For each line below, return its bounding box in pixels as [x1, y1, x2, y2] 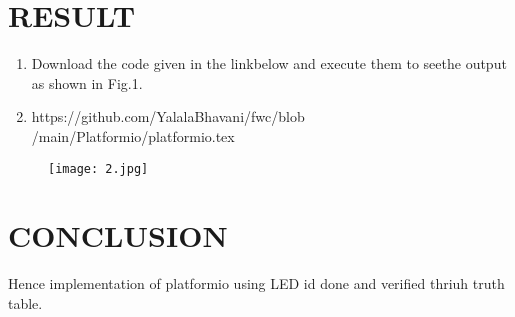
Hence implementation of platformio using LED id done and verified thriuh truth [8, 273, 505, 294]
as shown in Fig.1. [31, 72, 143, 93]
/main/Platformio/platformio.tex [31, 125, 235, 146]
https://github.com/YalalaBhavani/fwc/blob [31, 106, 305, 127]
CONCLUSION [8, 215, 228, 256]
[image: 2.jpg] [48, 161, 149, 176]
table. [8, 292, 43, 313]
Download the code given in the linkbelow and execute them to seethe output [31, 53, 507, 74]
